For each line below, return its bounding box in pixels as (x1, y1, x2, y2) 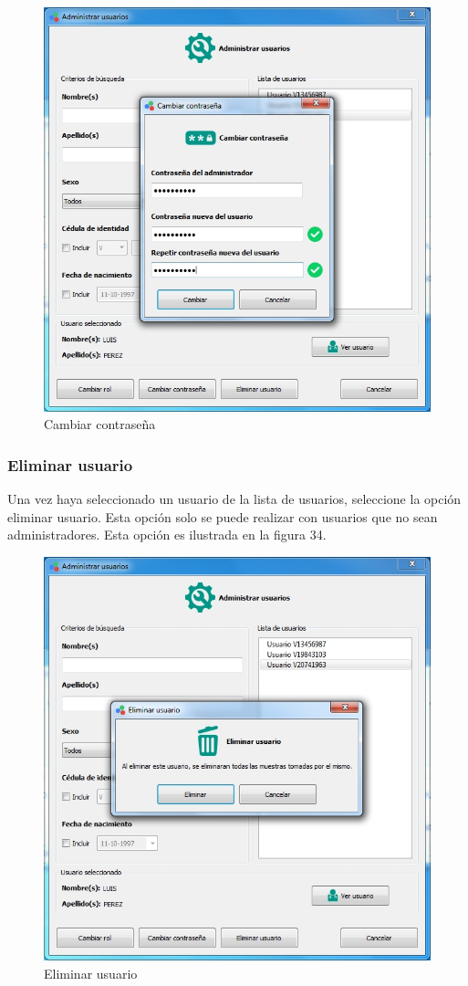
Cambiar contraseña (44, 414, 156, 434)
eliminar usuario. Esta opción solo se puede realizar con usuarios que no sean (7, 507, 438, 526)
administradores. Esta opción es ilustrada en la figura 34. (7, 525, 327, 544)
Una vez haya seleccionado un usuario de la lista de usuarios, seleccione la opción (7, 488, 462, 508)
